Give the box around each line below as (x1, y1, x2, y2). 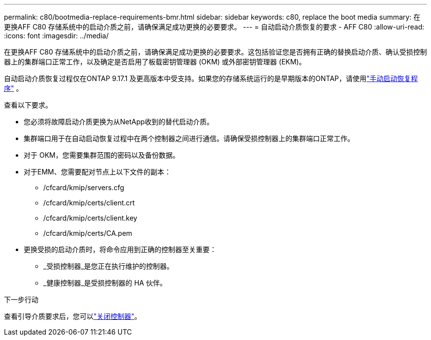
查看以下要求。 (4, 101, 52, 109)
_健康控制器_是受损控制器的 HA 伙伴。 (43, 279, 167, 287)
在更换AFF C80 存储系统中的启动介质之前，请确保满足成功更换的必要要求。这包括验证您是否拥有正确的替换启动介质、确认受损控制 (4, 48, 427, 56)
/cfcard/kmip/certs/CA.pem (43, 229, 132, 237)
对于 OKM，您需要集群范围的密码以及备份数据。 (24, 151, 180, 159)
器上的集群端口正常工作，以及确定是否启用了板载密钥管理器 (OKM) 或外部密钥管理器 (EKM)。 (4, 57, 306, 66)
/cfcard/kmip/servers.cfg (43, 183, 124, 192)
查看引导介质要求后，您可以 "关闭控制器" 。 (4, 312, 142, 320)
